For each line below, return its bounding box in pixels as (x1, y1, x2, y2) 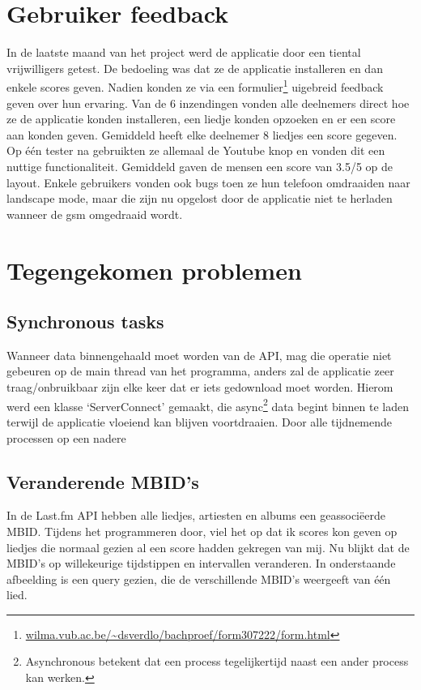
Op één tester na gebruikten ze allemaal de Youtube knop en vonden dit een (6, 142, 385, 159)
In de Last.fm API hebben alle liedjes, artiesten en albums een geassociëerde (6, 507, 385, 524)
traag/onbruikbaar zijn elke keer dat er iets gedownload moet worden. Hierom (6, 379, 393, 396)
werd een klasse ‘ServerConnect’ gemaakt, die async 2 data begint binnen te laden (6, 395, 409, 414)
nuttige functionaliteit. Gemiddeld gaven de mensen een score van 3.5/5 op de (6, 157, 393, 174)
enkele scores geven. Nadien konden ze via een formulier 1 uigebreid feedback (6, 76, 384, 95)
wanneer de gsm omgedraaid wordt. (6, 205, 183, 222)
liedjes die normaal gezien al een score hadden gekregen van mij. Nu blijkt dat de (6, 538, 410, 555)
